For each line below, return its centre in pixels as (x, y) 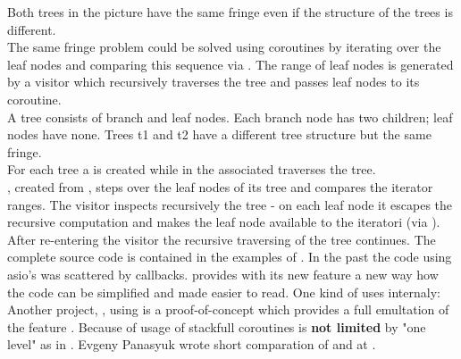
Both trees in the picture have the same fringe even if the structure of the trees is (230, 12)
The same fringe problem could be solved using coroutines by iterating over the (224, 47)
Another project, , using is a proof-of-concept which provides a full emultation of (228, 309)
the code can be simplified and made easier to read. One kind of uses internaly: (224, 292)
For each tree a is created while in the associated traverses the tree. (192, 169)
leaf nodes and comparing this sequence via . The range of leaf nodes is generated (230, 64)
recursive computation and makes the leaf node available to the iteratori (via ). (224, 222)
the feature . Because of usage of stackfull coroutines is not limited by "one (217, 326)
